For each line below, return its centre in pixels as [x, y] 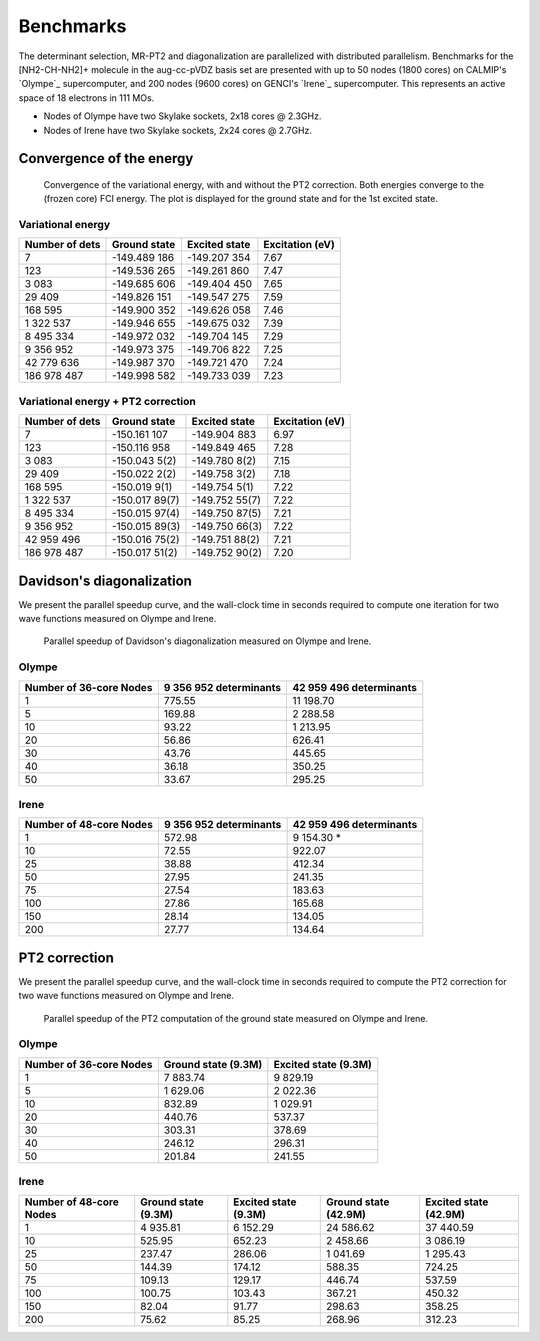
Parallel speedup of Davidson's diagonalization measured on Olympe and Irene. [207, 641]
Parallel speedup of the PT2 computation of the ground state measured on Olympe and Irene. [236, 1018]
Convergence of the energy [106, 158]
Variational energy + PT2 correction [107, 401]
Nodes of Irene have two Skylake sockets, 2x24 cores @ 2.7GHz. [178, 130]
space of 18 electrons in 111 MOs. [86, 97]
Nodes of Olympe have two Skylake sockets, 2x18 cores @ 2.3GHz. [182, 116]
